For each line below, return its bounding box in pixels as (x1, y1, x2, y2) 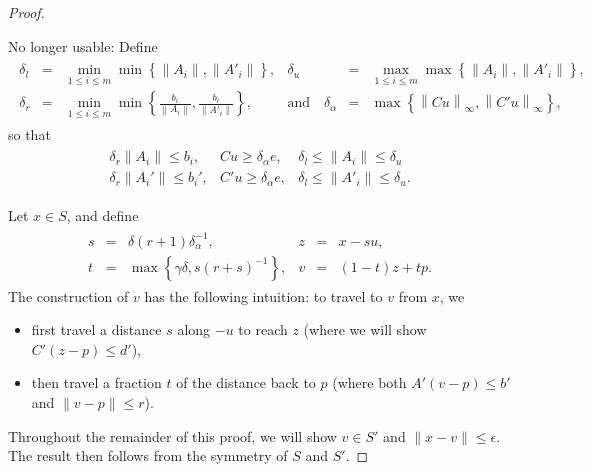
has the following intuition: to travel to (144, 285, 383, 306)
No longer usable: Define (8, 35, 158, 56)
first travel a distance (31, 319, 162, 340)
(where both (332, 372, 407, 393)
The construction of (8, 285, 129, 306)
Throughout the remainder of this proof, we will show (8, 425, 337, 446)
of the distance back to (176, 372, 316, 393)
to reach (238, 319, 288, 340)
